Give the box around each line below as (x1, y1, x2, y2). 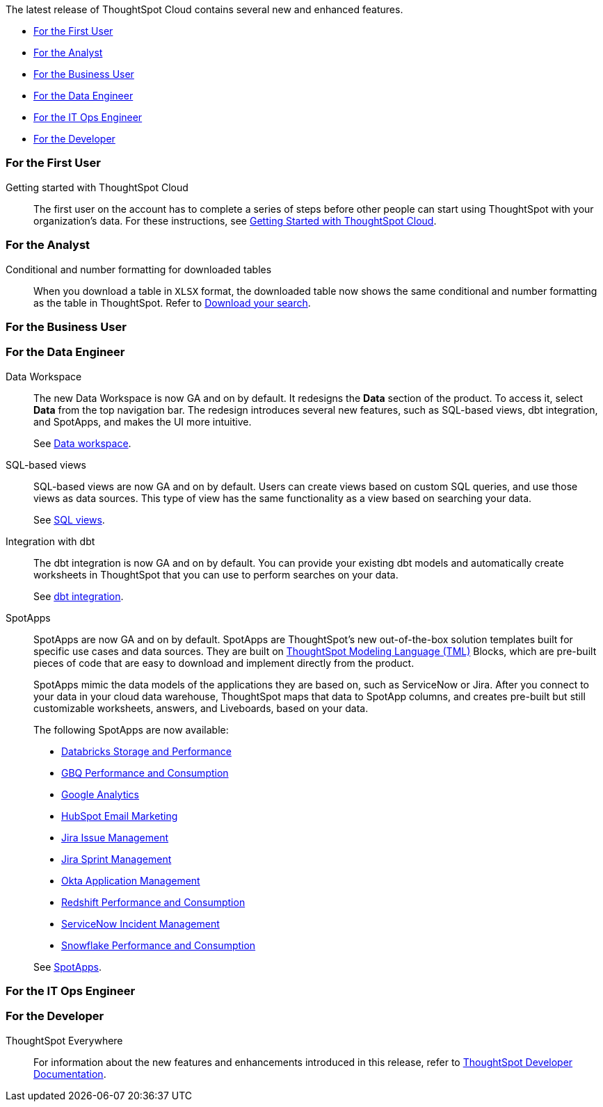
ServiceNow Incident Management (61, 917, 220, 930)
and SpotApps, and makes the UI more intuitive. (33, 415, 252, 428)
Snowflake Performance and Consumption (61, 939, 256, 951)
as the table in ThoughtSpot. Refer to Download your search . (33, 296, 311, 309)
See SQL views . (33, 513, 105, 526)
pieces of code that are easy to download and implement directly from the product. (33, 656, 415, 669)
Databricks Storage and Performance (61, 745, 232, 757)
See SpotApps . (33, 960, 102, 973)
